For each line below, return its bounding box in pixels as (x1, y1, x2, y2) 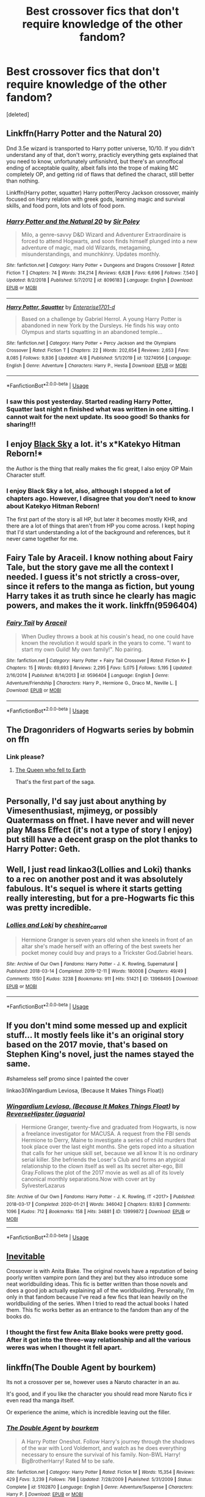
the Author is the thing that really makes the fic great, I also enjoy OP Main (6, 465, 193, 472)
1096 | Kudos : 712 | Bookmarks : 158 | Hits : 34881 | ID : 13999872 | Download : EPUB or (6, 1209, 190, 1215)
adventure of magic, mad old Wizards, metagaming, (21, 244, 152, 252)
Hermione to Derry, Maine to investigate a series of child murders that (21, 1137, 197, 1144)
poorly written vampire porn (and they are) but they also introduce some (6, 1274, 188, 1281)
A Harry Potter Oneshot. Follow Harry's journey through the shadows (21, 1438, 195, 1445)
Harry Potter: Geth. (6, 844, 81, 854)
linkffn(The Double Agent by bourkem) (6, 1362, 157, 1372)
